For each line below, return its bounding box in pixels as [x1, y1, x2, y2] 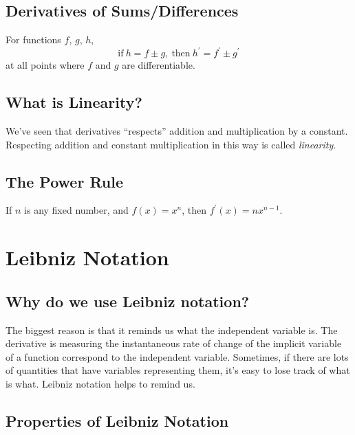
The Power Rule [6, 170, 124, 192]
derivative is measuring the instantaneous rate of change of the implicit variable [6, 336, 342, 350]
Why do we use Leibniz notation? [6, 290, 250, 311]
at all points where [6, 58, 85, 72]
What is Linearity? [6, 91, 142, 113]
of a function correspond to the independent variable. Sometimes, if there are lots [6, 349, 349, 364]
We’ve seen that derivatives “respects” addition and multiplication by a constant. [6, 124, 348, 138]
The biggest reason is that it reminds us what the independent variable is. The [6, 322, 338, 337]
